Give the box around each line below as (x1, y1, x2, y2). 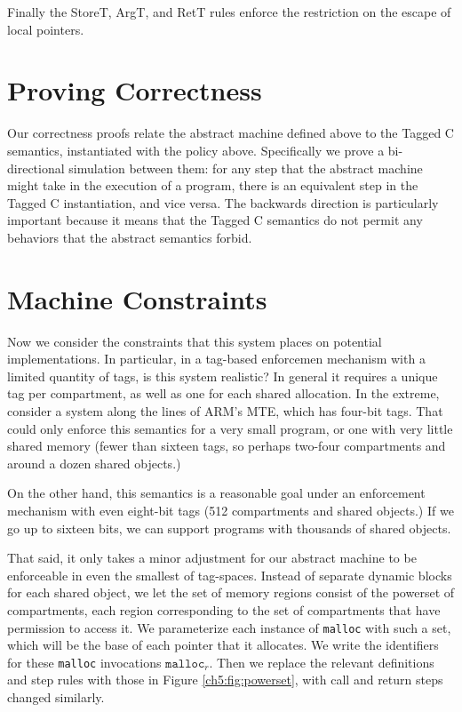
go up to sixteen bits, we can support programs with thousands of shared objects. (7, 518, 451, 537)
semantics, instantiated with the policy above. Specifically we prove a (7, 140, 385, 159)
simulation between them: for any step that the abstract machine (68, 158, 423, 177)
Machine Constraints (7, 280, 267, 316)
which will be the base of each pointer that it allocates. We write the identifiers (7, 636, 439, 654)
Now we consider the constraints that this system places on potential (7, 332, 382, 350)
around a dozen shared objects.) (7, 453, 181, 472)
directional (7, 158, 65, 177)
